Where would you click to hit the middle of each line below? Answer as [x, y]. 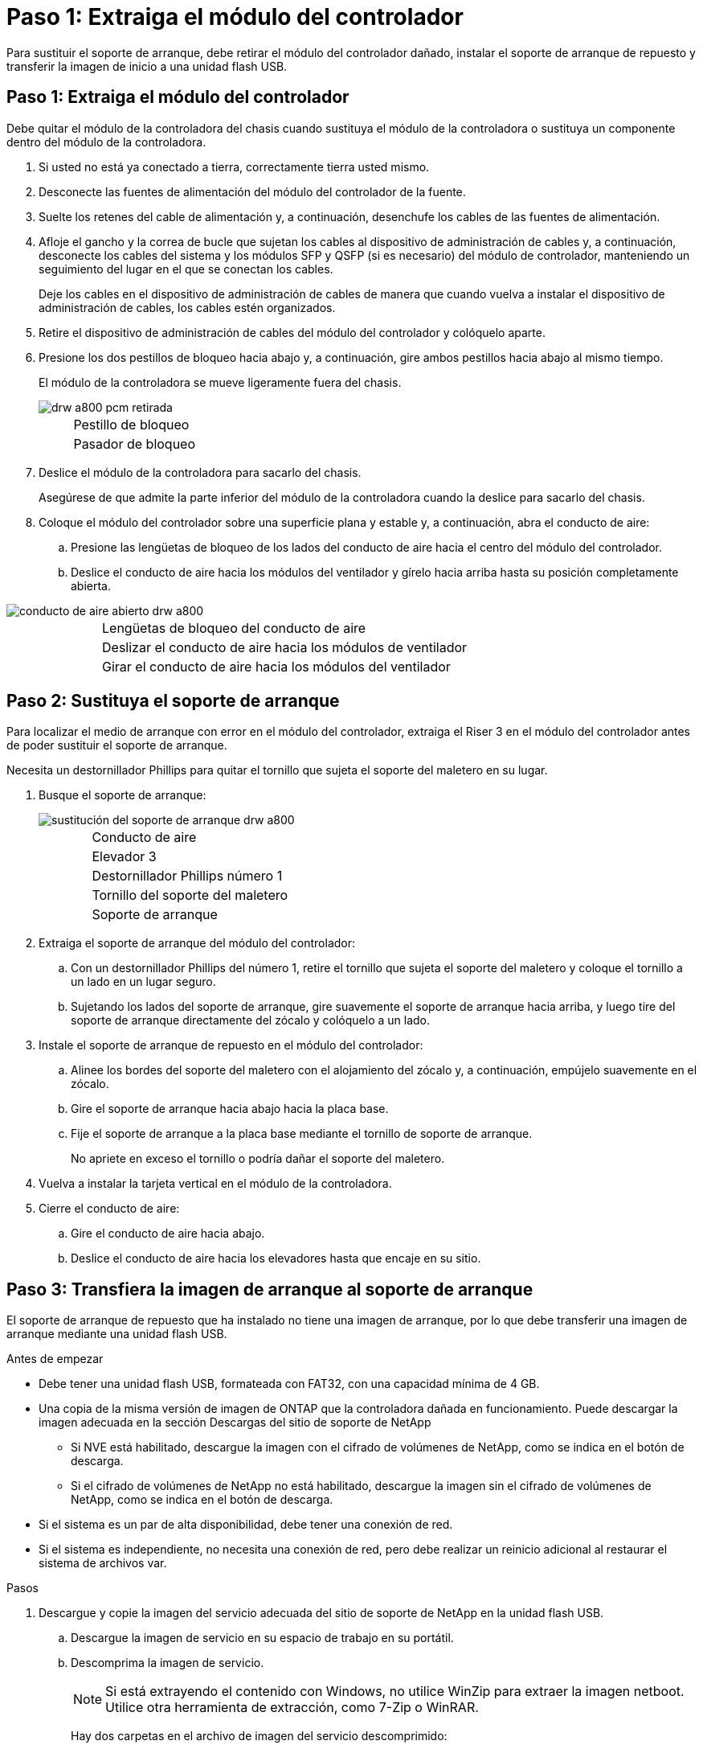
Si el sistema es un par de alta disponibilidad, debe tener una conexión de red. [246, 1525]
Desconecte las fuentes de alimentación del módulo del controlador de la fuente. [252, 191]
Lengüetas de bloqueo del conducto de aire [234, 628]
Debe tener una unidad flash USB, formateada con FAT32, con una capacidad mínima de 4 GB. [289, 1384]
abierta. [91, 585]
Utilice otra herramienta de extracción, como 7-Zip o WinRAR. [292, 1708]
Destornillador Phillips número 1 [187, 876]
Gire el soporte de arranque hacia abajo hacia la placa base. [230, 1109]
